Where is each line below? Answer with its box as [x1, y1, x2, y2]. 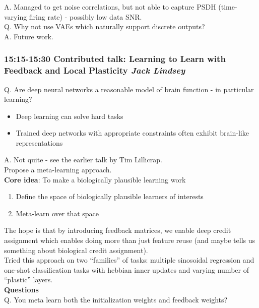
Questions [4, 284, 39, 295]
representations [16, 137, 63, 148]
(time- [218, 2, 237, 12]
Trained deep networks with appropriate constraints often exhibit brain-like [16, 128, 249, 138]
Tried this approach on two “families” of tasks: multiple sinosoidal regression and [4, 255, 254, 265]
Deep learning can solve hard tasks [16, 110, 123, 121]
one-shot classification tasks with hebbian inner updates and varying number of [4, 264, 249, 275]
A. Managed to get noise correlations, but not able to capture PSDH [4, 2, 216, 12]
